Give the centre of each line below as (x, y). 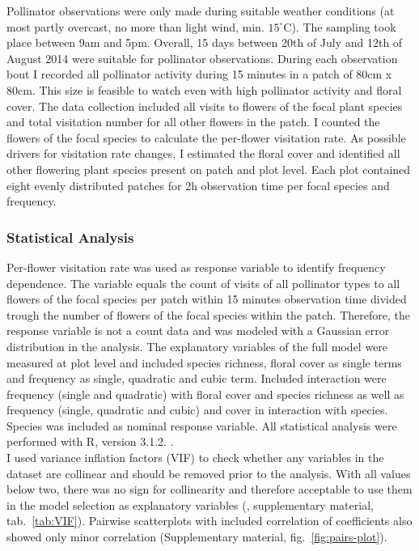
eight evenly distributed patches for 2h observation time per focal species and (198, 185)
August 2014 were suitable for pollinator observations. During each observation (202, 58)
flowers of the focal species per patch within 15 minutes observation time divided (207, 299)
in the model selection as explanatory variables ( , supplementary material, (190, 504)
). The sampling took (344, 26)
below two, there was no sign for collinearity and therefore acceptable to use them (209, 489)
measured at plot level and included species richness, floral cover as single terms (204, 362)
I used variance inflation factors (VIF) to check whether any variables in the (195, 458)
